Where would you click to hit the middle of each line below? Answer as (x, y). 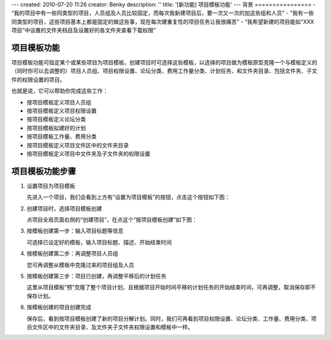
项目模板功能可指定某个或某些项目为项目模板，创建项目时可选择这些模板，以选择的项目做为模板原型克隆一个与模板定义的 (164, 63)
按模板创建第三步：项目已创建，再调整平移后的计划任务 (97, 276)
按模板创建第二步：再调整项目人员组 (72, 253)
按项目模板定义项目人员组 (59, 102)
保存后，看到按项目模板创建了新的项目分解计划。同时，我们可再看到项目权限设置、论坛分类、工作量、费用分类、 (169, 319)
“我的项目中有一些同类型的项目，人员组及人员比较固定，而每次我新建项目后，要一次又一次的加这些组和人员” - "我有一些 (163, 13)
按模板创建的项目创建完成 (59, 307)
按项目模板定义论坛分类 (56, 119)
